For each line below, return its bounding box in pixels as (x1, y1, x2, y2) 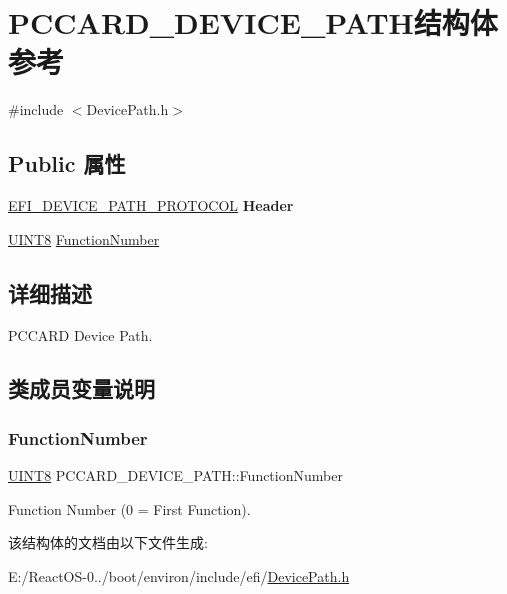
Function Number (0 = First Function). (8, 498, 251, 519)
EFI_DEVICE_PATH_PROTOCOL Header (8, 195, 294, 216)
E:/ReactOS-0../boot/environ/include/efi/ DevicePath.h (8, 565, 350, 586)
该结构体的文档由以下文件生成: (8, 532, 208, 553)
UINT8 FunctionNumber (8, 228, 160, 249)
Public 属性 (8, 148, 126, 179)
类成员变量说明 (8, 373, 155, 404)
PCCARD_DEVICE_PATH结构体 (8, 2, 498, 43)
